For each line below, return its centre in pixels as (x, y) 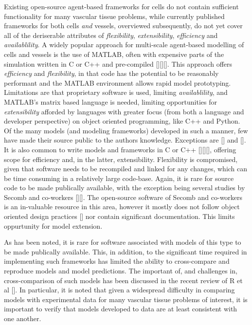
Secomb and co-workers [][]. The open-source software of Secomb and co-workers (123, 197)
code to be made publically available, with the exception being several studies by (125, 188)
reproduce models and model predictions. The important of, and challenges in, (121, 271)
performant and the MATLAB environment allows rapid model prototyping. (117, 82)
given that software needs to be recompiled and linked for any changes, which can (126, 169)
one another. (23, 318)
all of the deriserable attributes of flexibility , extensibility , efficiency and (111, 35)
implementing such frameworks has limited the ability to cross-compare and (117, 261)
